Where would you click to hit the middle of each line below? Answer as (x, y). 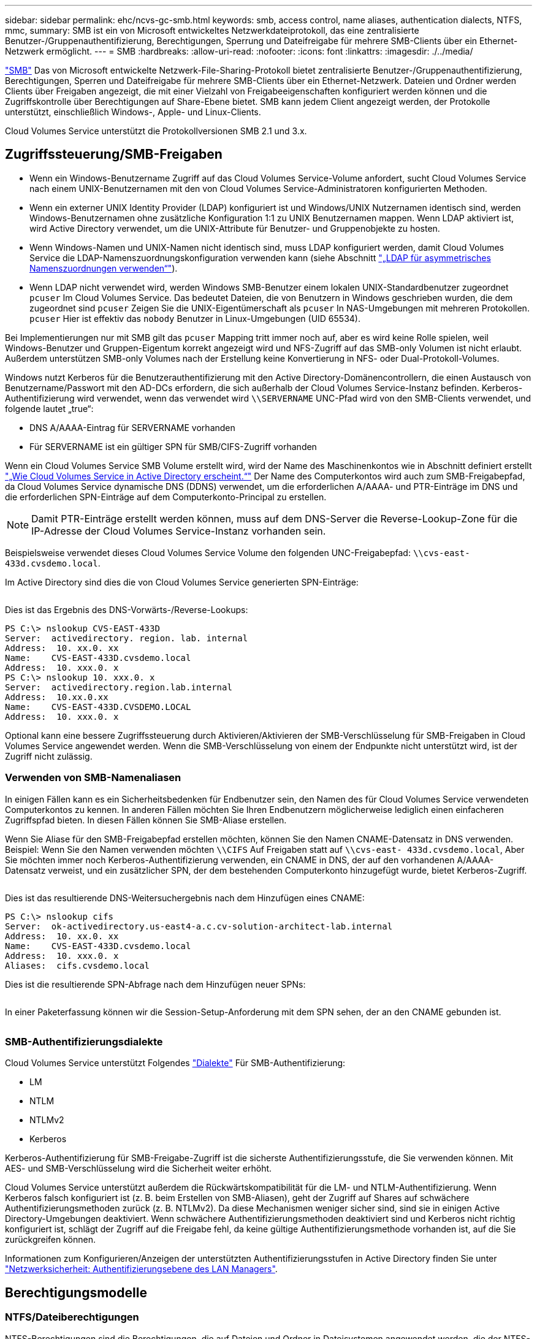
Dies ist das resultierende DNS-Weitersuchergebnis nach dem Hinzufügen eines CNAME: (185, 898)
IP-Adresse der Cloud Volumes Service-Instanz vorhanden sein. (179, 531)
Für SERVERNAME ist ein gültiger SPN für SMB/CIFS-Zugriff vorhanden (173, 446)
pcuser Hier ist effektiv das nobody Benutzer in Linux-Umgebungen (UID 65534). (195, 318)
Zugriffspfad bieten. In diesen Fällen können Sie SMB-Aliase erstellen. (146, 820)
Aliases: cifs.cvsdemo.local (78, 965)
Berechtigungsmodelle (76, 1292)
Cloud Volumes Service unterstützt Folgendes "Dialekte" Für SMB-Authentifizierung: (175, 1063)
